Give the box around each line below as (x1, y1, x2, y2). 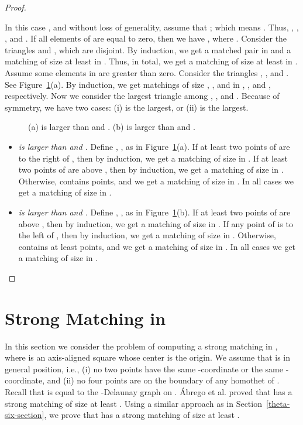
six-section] (5, 409, 44, 421)
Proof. (5, 1, 26, 13)
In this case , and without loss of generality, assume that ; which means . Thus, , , (5, 20, 299, 33)
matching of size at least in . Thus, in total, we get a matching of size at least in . (5, 55, 298, 67)
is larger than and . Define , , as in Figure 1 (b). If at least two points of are (18, 205, 291, 218)
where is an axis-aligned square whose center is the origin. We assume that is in (5, 351, 290, 364)
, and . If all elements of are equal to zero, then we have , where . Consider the (5, 32, 287, 44)
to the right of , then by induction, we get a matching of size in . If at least (18, 152, 288, 164)
